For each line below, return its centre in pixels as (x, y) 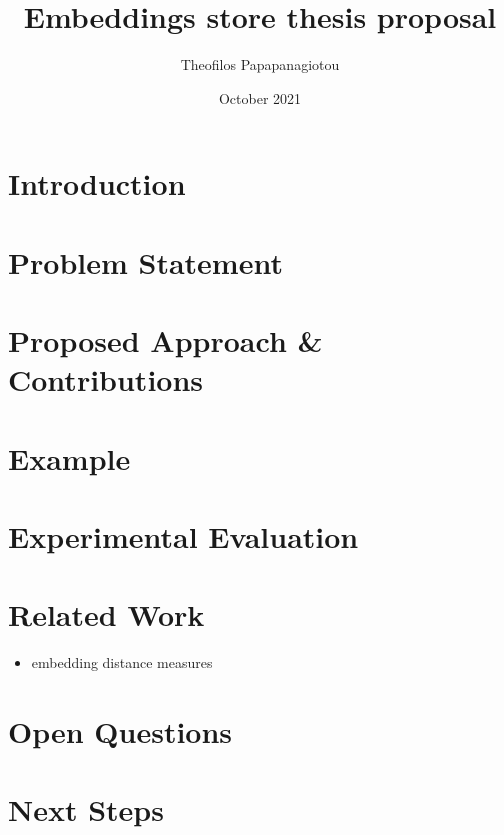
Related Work (106, 614)
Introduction (97, 183)
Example (69, 457)
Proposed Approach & (165, 340)
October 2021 (260, 97)
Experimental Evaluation (183, 536)
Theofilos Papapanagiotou (260, 64)
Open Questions (120, 731)
